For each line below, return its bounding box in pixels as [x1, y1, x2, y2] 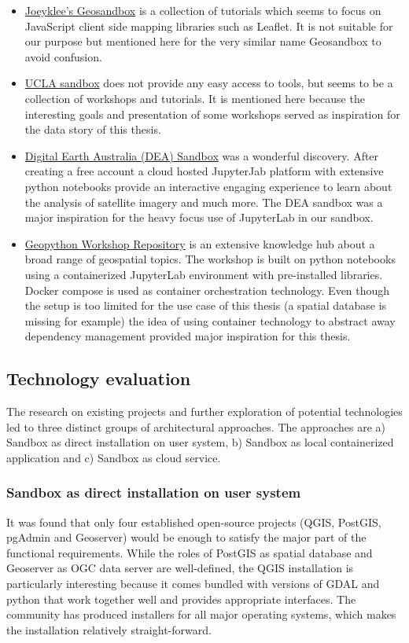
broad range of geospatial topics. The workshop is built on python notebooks [24, 251, 396, 267]
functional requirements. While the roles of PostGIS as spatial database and [6, 544, 373, 560]
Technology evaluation [6, 366, 191, 391]
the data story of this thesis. [24, 121, 161, 138]
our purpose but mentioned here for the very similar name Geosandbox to [24, 33, 381, 50]
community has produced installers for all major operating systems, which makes [6, 606, 396, 623]
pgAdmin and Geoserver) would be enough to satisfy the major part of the [6, 529, 367, 546]
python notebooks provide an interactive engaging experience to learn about [24, 178, 392, 194]
